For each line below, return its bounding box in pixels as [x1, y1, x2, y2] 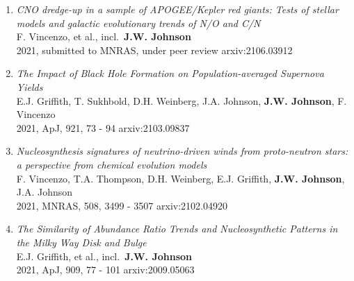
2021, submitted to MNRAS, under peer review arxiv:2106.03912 [16, 42, 293, 57]
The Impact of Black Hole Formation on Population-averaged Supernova [16, 66, 324, 80]
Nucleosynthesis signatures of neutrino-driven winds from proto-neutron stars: [16, 144, 348, 158]
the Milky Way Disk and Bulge [16, 235, 147, 249]
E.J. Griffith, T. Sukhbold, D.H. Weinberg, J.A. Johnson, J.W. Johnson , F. [16, 93, 347, 108]
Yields [16, 79, 43, 94]
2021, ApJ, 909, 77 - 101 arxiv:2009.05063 [16, 262, 195, 277]
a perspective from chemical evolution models [16, 157, 207, 171]
